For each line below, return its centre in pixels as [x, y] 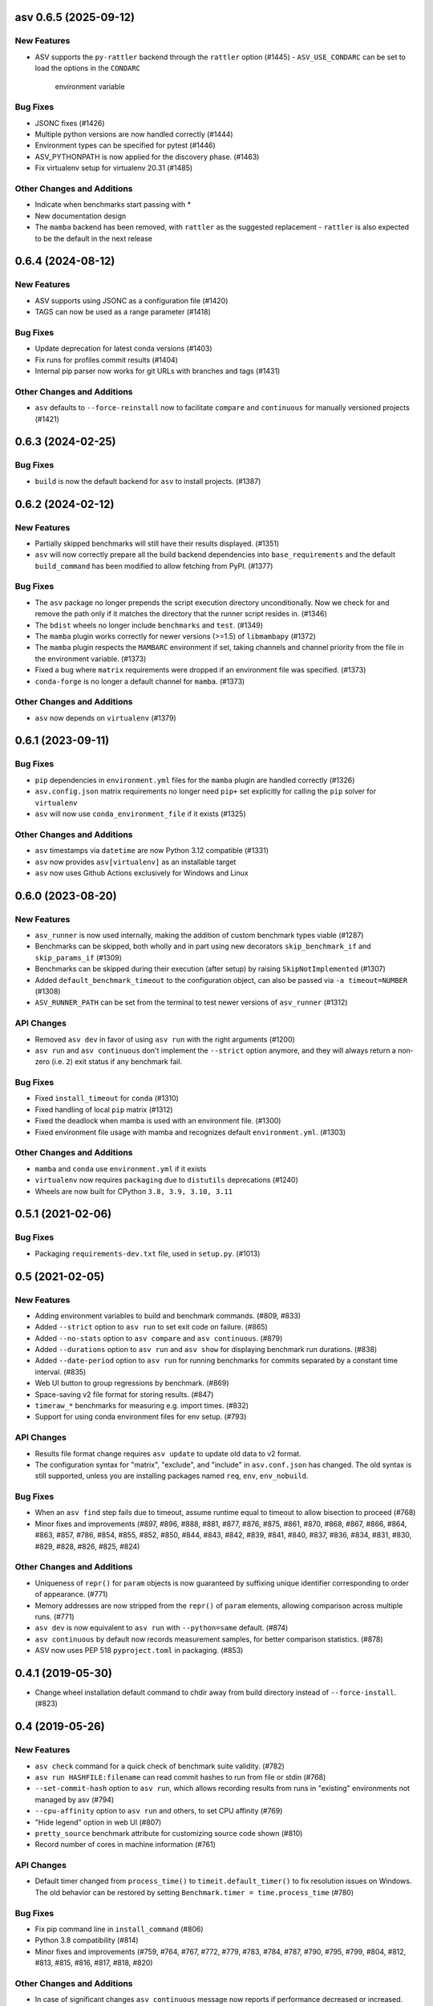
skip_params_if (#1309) [78, 957]
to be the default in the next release [93, 238]
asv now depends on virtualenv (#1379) [105, 717]
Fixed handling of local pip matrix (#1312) [104, 1109]
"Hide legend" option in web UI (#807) [98, 1822]
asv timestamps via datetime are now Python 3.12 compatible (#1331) [152, 851]
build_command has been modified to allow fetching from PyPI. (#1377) [154, 566]
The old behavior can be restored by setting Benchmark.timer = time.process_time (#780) [194, 1892]
